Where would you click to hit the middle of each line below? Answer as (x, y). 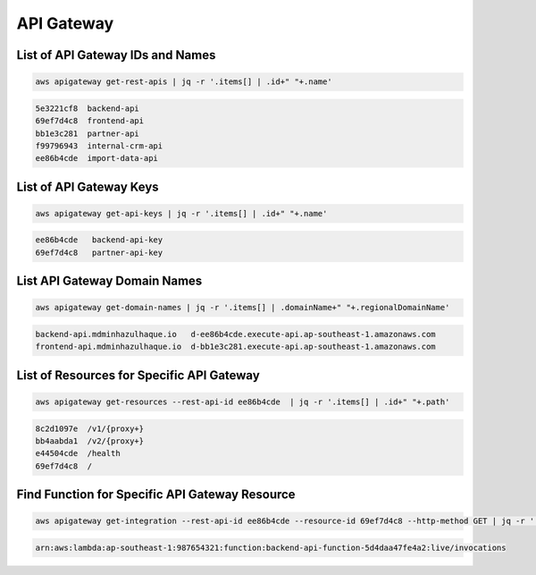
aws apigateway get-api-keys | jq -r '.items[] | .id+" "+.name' (181, 213)
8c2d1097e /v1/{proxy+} (90, 428)
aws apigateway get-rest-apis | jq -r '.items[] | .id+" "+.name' (184, 82)
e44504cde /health (78, 453)
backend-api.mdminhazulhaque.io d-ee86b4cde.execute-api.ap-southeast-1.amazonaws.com (236, 334)
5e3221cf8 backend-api (88, 108)
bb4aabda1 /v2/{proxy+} (90, 441)
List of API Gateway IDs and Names (116, 55)
